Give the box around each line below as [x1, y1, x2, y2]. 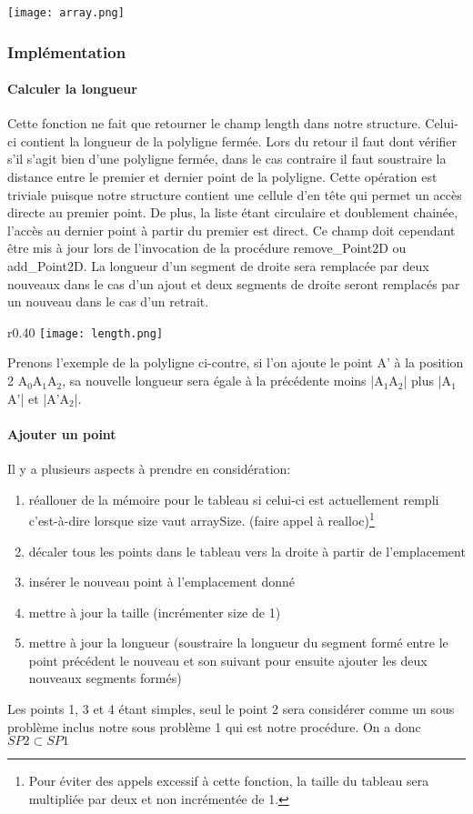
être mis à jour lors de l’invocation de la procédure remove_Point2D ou [7, 238, 407, 257]
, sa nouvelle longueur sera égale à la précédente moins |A [62, 371, 384, 390]
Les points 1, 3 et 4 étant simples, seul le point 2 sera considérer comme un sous [7, 699, 455, 719]
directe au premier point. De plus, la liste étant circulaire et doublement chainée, [7, 203, 458, 222]
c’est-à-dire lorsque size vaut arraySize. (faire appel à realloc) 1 [28, 508, 375, 529]
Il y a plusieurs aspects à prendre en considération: [7, 459, 291, 478]
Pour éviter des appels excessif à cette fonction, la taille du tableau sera [28, 771, 429, 790]
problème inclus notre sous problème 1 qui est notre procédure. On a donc [7, 717, 421, 736]
